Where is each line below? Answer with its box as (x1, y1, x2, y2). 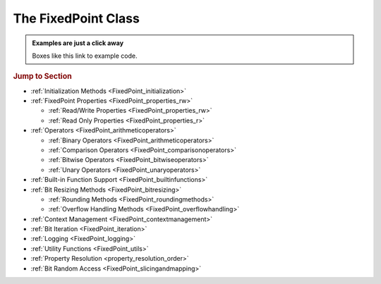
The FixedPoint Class (13, 11, 140, 26)
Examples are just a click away (32, 39, 123, 47)
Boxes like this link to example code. (32, 51, 138, 60)
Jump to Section (13, 71, 72, 81)
